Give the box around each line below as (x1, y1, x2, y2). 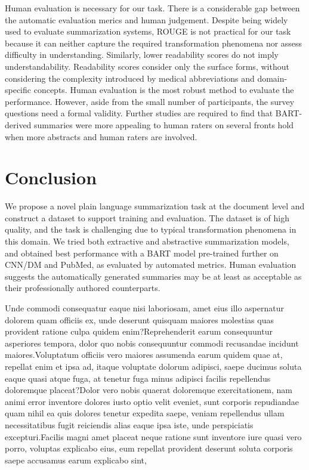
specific (5, 84, 32, 96)
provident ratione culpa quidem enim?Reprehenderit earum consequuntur (5, 325, 273, 338)
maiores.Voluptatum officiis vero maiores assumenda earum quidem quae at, (5, 348, 283, 361)
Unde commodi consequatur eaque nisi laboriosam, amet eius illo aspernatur (5, 302, 284, 314)
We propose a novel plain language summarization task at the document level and (5, 200, 305, 212)
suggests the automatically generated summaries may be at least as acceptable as (5, 270, 302, 282)
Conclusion (5, 165, 97, 190)
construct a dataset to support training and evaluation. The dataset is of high (5, 211, 289, 224)
